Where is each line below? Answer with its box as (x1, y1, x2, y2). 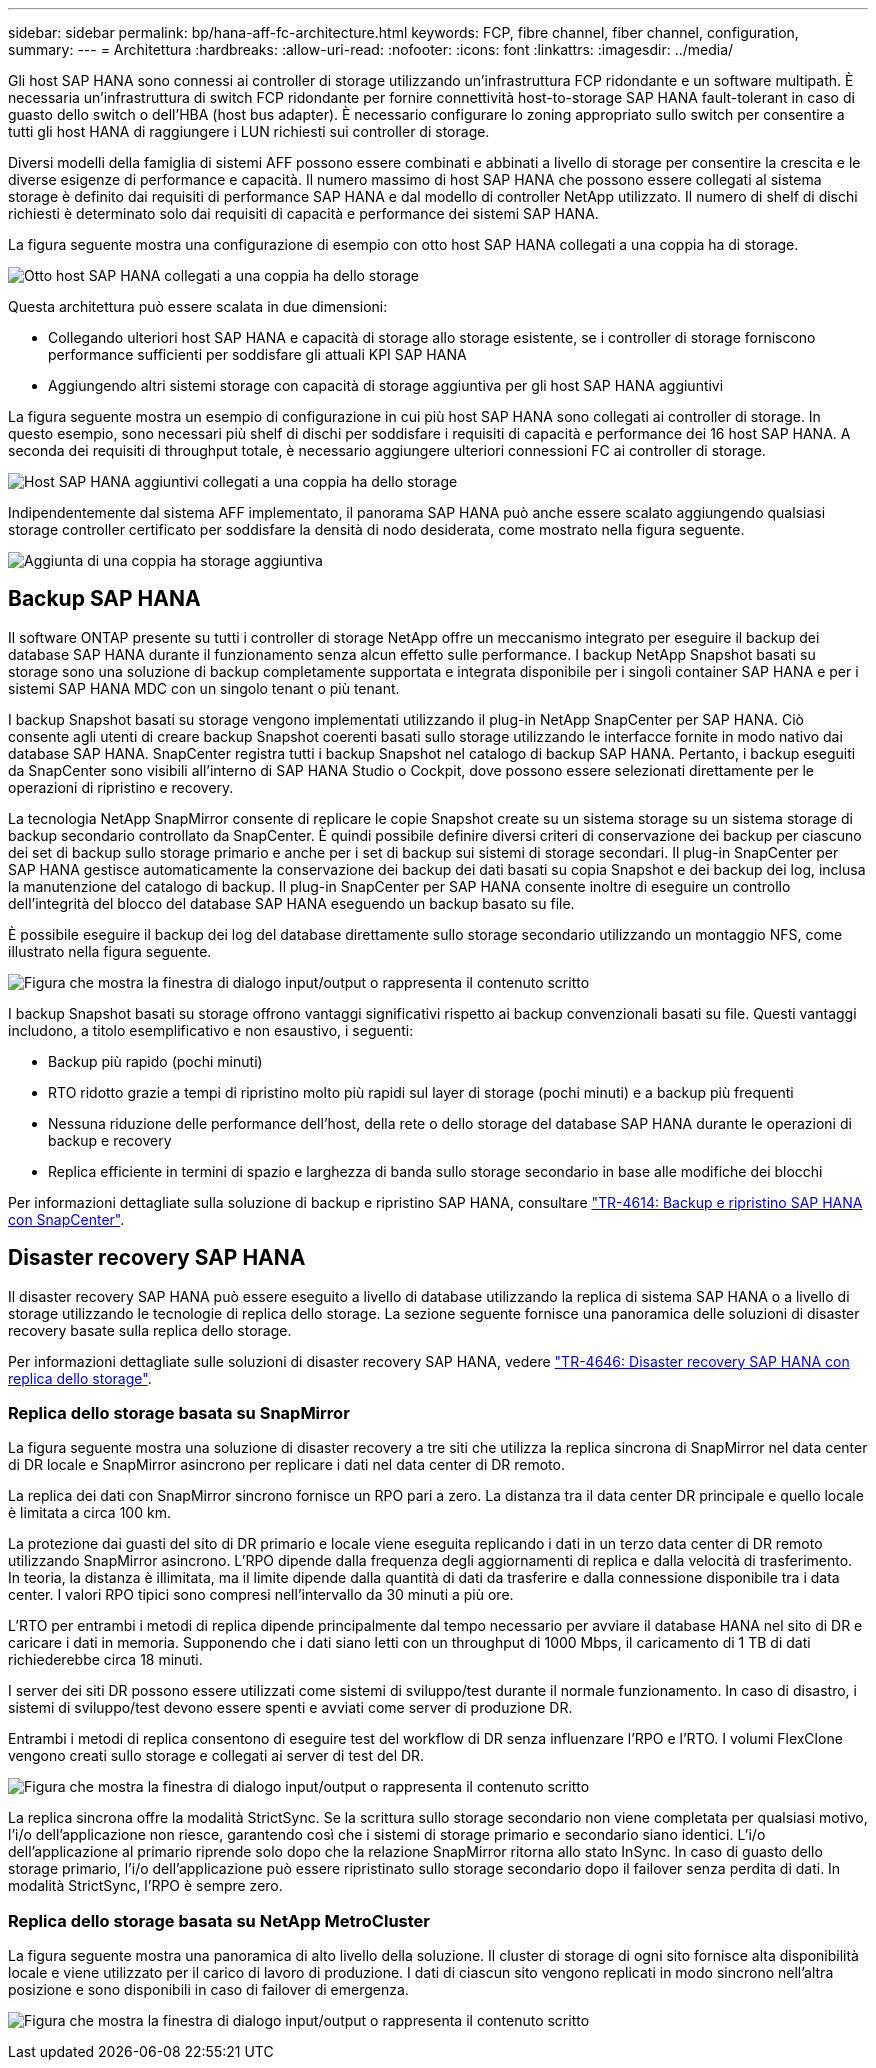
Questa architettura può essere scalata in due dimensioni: (8, 298, 388, 315)
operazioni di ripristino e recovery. (8, 778, 234, 796)
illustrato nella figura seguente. (8, 942, 212, 960)
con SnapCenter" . (8, 1210, 125, 1228)
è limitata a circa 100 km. (8, 1504, 171, 1522)
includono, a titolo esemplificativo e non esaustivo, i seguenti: (8, 1021, 414, 1039)
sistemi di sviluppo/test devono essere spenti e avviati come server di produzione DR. (8, 1699, 573, 1717)
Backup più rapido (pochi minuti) (48, 1052, 263, 1070)
